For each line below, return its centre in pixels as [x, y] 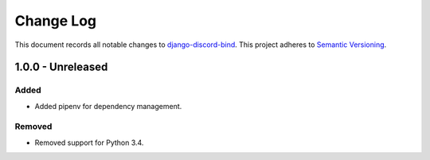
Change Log [56, 21]
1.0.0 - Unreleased [61, 67]
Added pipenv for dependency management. [108, 106]
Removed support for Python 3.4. [89, 142]
